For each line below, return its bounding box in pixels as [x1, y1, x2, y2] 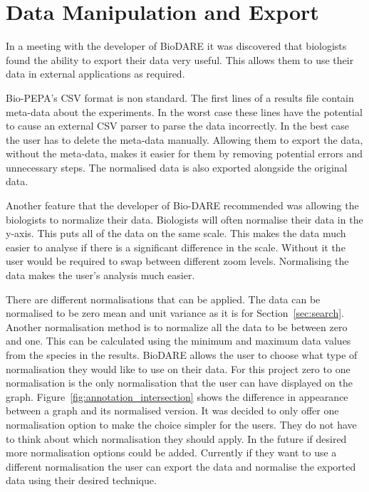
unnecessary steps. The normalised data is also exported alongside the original [6, 159, 348, 174]
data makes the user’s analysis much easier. [6, 268, 195, 283]
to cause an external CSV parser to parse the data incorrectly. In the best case [6, 118, 350, 133]
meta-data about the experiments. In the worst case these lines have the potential [6, 104, 363, 119]
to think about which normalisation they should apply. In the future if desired [6, 431, 347, 446]
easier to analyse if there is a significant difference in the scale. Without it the [6, 239, 345, 254]
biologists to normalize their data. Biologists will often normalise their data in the [6, 211, 363, 226]
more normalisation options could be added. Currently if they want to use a [6, 445, 337, 460]
